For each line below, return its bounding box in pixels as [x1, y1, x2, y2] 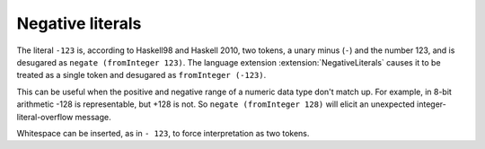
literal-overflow [16, 111, 74, 122]
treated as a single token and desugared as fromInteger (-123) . [16, 70, 267, 81]
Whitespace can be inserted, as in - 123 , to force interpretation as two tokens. [16, 127, 310, 138]
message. [75, 111, 111, 122]
